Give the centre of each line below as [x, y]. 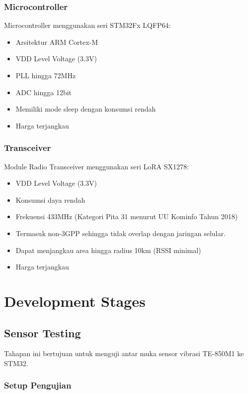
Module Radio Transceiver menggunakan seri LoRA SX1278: [96, 166]
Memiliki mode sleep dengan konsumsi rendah [86, 109]
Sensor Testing [42, 332]
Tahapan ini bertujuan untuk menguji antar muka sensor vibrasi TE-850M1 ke [124, 353]
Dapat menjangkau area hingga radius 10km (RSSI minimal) [108, 250]
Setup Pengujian [38, 385]
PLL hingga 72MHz [46, 75]
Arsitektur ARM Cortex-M [57, 42]
